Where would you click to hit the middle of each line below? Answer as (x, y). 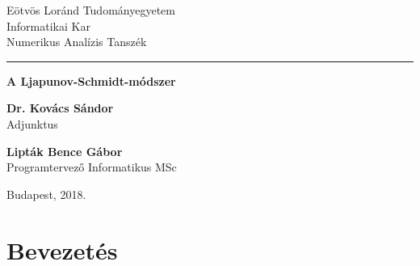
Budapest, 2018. (46, 194)
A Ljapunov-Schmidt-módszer (91, 80)
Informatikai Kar (48, 25)
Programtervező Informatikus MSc (92, 167)
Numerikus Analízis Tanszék (77, 42)
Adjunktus (32, 123)
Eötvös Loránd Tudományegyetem (91, 10)
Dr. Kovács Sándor (60, 108)
